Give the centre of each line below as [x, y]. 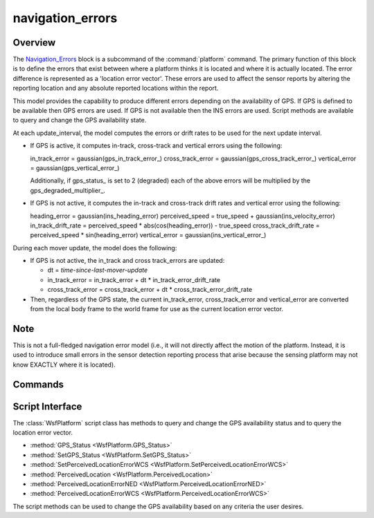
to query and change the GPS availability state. [80, 120]
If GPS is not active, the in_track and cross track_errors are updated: [127, 261]
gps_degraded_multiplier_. [68, 190]
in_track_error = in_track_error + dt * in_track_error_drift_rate [134, 279]
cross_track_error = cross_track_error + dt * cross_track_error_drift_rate [150, 290]
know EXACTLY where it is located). [64, 364]
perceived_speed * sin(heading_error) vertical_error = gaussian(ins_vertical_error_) [148, 235]
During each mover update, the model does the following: [95, 248]
